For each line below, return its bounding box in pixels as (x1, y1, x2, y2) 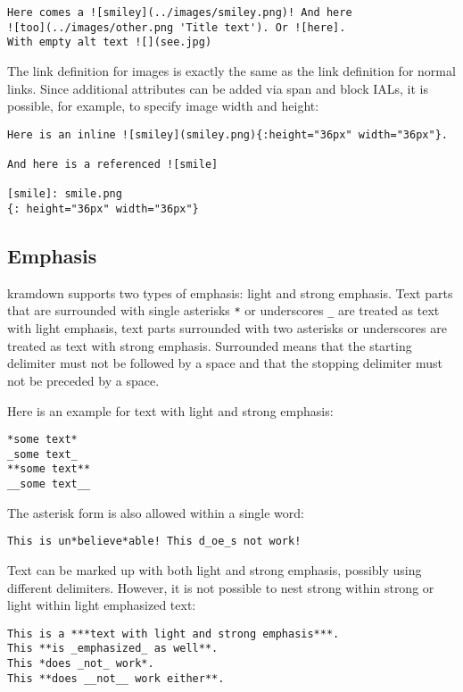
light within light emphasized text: (7, 596, 196, 614)
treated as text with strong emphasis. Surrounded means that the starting (7, 336, 412, 354)
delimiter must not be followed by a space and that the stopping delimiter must (7, 354, 443, 372)
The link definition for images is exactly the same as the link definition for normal (7, 61, 456, 79)
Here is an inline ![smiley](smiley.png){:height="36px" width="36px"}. (7, 128, 448, 141)
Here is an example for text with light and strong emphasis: (7, 401, 334, 420)
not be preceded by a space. (7, 371, 160, 389)
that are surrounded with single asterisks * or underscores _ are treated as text (7, 301, 440, 320)
